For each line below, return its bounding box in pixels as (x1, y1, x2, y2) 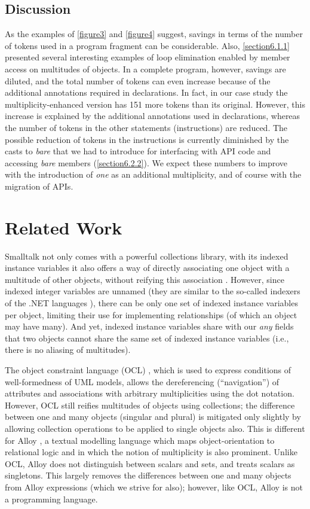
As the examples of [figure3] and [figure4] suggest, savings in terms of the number (5, 28, 303, 40)
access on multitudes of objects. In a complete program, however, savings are (5, 62, 286, 75)
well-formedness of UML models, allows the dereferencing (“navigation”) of (5, 375, 280, 388)
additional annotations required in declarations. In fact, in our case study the (5, 86, 288, 99)
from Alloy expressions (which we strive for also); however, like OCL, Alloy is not (5, 480, 303, 493)
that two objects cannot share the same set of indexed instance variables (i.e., (5, 331, 289, 344)
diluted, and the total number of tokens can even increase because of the (5, 74, 271, 87)
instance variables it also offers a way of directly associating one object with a (5, 261, 290, 274)
